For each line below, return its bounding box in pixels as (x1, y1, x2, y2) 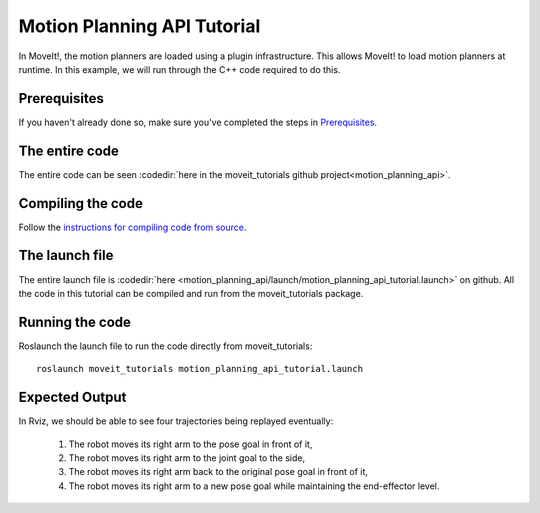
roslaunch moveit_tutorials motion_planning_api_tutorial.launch (36, 363, 364, 375)
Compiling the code (18, 195, 144, 212)
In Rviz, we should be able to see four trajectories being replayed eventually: (18, 415, 334, 427)
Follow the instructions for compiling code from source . (18, 221, 247, 233)
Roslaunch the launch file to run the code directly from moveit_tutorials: (18, 340, 313, 352)
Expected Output (18, 389, 127, 406)
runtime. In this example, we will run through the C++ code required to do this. (18, 63, 341, 75)
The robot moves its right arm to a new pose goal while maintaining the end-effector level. (68, 480, 440, 492)
